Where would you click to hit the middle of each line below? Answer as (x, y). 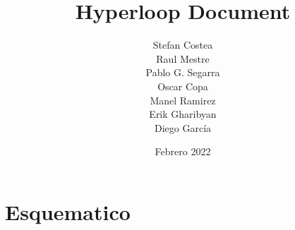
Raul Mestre (183, 58)
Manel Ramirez (183, 100)
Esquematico (68, 211)
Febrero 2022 (183, 151)
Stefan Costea (183, 45)
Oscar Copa (183, 86)
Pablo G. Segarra (183, 72)
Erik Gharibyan (183, 114)
